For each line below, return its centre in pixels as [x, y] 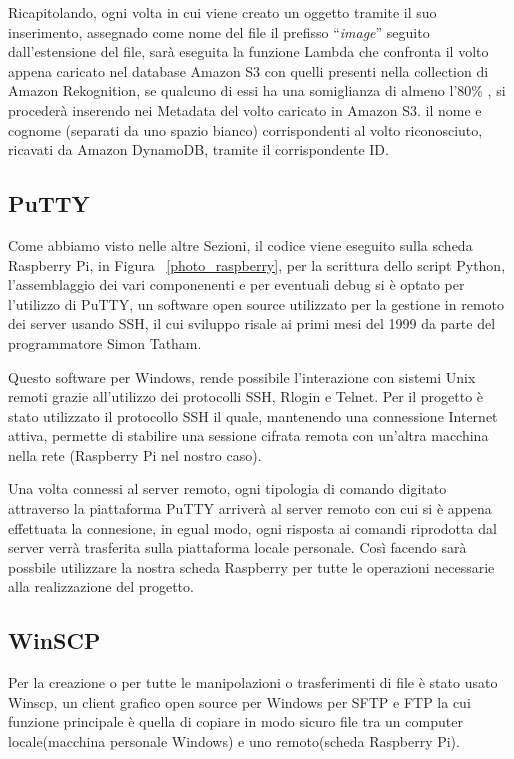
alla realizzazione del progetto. [101, 586]
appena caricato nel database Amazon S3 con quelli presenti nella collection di [248, 70]
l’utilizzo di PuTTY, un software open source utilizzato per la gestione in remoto [256, 303]
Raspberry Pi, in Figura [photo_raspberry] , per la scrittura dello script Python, [257, 264]
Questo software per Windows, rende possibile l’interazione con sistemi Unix [242, 376]
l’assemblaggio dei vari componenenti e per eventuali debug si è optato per [236, 284]
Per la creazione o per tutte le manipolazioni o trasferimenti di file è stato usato [253, 682]
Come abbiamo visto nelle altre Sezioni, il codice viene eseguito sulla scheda [240, 244]
